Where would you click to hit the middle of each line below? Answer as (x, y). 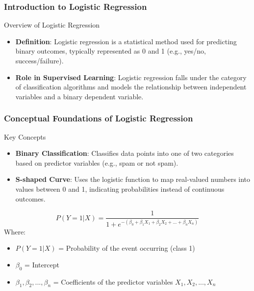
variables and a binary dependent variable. (79, 96)
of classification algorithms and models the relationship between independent (131, 87)
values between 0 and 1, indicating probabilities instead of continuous (120, 189)
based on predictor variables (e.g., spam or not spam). (97, 162)
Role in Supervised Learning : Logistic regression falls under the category (131, 77)
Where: (15, 231)
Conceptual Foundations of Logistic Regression (99, 118)
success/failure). (39, 60)
